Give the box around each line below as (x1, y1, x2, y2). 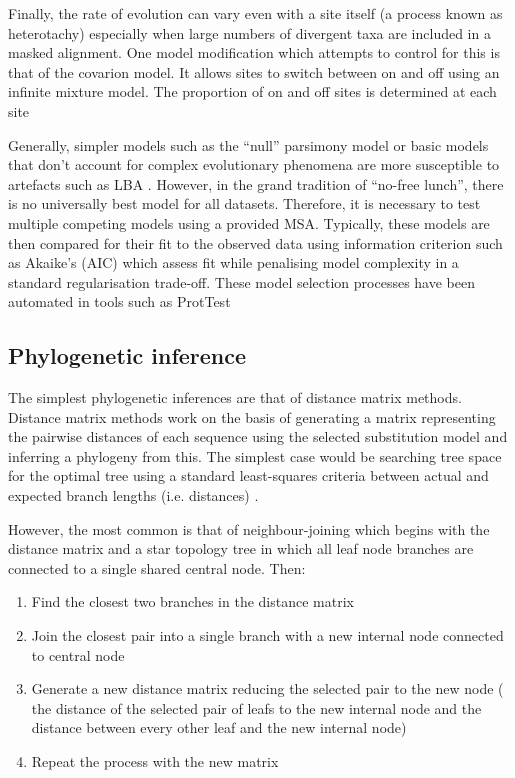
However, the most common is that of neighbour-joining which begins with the (8, 518, 490, 539)
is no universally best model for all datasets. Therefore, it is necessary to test (8, 193, 481, 214)
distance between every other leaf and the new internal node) (31, 717, 407, 738)
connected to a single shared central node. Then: (8, 557, 306, 578)
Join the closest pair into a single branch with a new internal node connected (31, 625, 504, 646)
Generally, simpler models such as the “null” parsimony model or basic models (8, 134, 489, 155)
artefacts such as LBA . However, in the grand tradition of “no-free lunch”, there (8, 173, 504, 194)
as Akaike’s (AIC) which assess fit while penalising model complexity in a (8, 252, 459, 273)
